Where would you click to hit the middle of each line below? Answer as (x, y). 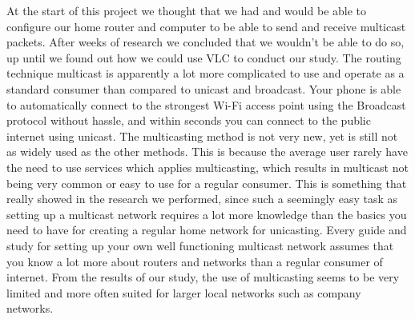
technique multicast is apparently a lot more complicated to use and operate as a (205, 73)
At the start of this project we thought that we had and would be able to (187, 10)
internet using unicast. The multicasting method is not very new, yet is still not (202, 136)
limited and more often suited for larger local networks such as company (184, 292)
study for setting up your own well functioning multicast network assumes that (200, 245)
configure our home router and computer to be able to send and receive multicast (206, 26)
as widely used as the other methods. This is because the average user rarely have (207, 152)
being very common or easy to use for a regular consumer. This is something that (207, 183)
